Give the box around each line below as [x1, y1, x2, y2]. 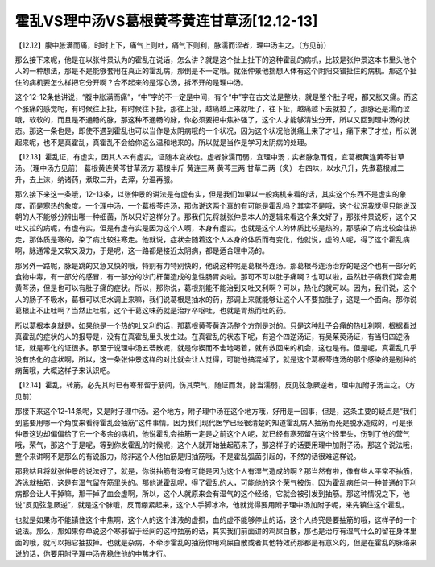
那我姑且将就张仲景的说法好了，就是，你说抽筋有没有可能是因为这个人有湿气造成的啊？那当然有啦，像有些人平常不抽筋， [14, 466, 417, 476]
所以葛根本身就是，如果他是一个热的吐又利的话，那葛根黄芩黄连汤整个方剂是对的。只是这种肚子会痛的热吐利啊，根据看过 [14, 321, 417, 330]
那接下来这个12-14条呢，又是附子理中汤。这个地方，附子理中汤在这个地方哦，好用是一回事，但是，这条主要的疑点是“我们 [14, 407, 417, 416]
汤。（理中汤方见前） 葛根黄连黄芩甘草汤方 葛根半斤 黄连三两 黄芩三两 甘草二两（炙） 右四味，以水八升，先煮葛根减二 [14, 163, 404, 173]
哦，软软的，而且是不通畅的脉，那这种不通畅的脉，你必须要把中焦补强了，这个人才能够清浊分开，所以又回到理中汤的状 [14, 114, 410, 124]
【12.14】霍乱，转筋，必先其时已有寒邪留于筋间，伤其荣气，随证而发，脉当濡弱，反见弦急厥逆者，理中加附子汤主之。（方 [14, 380, 416, 390]
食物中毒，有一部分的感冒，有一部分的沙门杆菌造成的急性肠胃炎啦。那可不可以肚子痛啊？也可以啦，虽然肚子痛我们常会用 [14, 271, 417, 281]
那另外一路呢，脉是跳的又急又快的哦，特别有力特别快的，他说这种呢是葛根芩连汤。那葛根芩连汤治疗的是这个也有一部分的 [14, 260, 417, 270]
